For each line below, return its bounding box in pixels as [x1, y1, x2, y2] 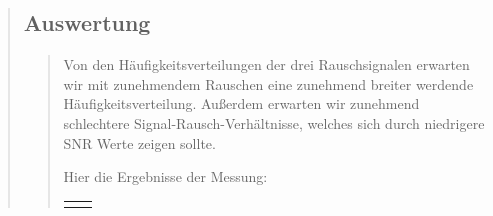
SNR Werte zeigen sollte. [63, 132, 216, 153]
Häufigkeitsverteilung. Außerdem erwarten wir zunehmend [63, 93, 420, 114]
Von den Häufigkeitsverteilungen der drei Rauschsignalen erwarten [63, 54, 470, 75]
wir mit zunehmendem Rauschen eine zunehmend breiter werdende [63, 73, 474, 94]
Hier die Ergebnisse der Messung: [63, 166, 268, 187]
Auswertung [23, 7, 151, 38]
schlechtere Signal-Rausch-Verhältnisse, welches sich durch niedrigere [63, 112, 485, 133]
